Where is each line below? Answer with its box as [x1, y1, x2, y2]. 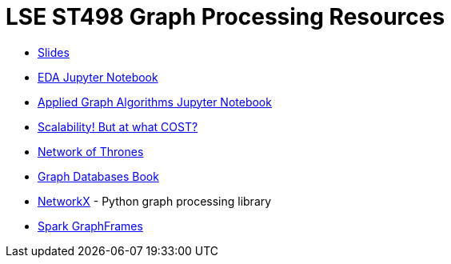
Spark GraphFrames [38, 218, 143, 233]
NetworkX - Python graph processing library [38, 194, 272, 208]
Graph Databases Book [38, 169, 159, 183]
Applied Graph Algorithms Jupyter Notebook [38, 94, 272, 109]
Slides [38, 45, 70, 59]
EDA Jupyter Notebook [38, 70, 158, 84]
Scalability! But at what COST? [38, 119, 198, 134]
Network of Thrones [38, 144, 144, 158]
